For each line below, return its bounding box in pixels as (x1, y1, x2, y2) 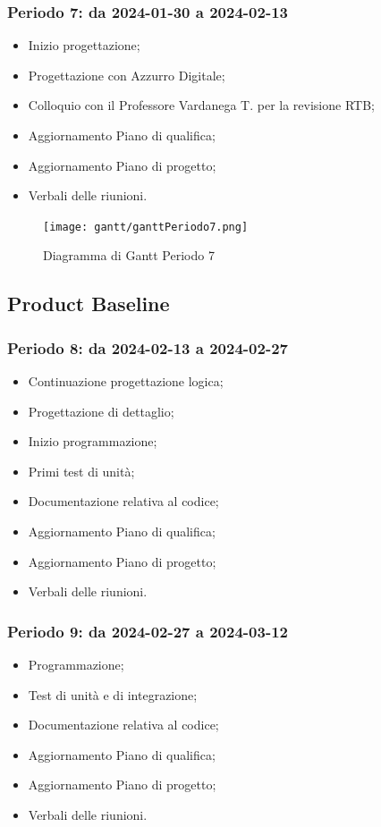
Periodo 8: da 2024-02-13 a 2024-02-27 (7, 336, 288, 359)
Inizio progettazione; (28, 36, 140, 55)
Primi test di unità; (28, 461, 135, 480)
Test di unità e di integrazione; (28, 685, 198, 704)
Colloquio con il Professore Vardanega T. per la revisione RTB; (28, 96, 375, 114)
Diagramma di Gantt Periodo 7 (43, 246, 215, 265)
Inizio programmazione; (28, 432, 157, 451)
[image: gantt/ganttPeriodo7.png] (43, 220, 249, 233)
